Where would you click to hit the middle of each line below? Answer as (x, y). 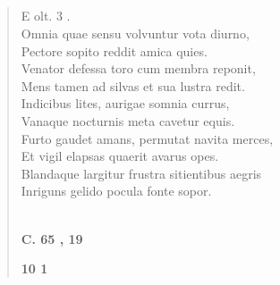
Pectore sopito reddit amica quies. (114, 50)
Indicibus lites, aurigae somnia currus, (125, 103)
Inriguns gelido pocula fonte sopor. (116, 191)
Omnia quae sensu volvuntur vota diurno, (135, 33)
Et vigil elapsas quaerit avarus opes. (120, 156)
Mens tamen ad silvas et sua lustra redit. (133, 85)
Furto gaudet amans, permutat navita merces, (147, 138)
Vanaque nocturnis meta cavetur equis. (128, 120)
